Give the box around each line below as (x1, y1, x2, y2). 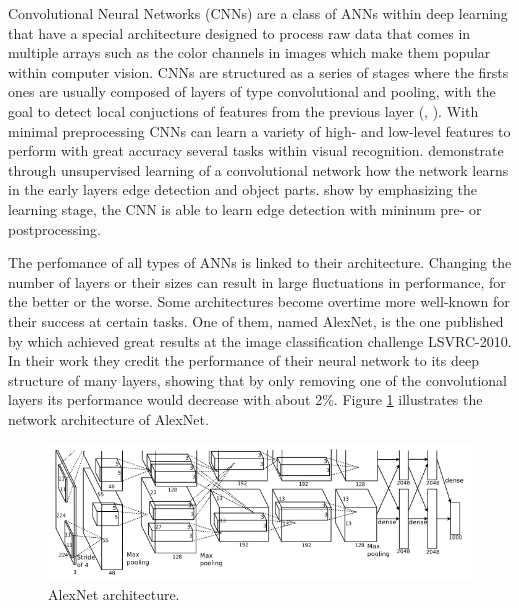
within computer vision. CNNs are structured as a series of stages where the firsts (8, 61, 509, 82)
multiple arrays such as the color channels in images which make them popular (8, 42, 491, 63)
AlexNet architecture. (48, 583, 180, 604)
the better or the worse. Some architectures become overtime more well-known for (8, 291, 510, 312)
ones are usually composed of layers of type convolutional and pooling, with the (8, 81, 496, 102)
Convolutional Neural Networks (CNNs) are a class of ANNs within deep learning (8, 3, 508, 23)
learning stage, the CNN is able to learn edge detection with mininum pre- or (8, 198, 482, 219)
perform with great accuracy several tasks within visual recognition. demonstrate (8, 140, 504, 161)
